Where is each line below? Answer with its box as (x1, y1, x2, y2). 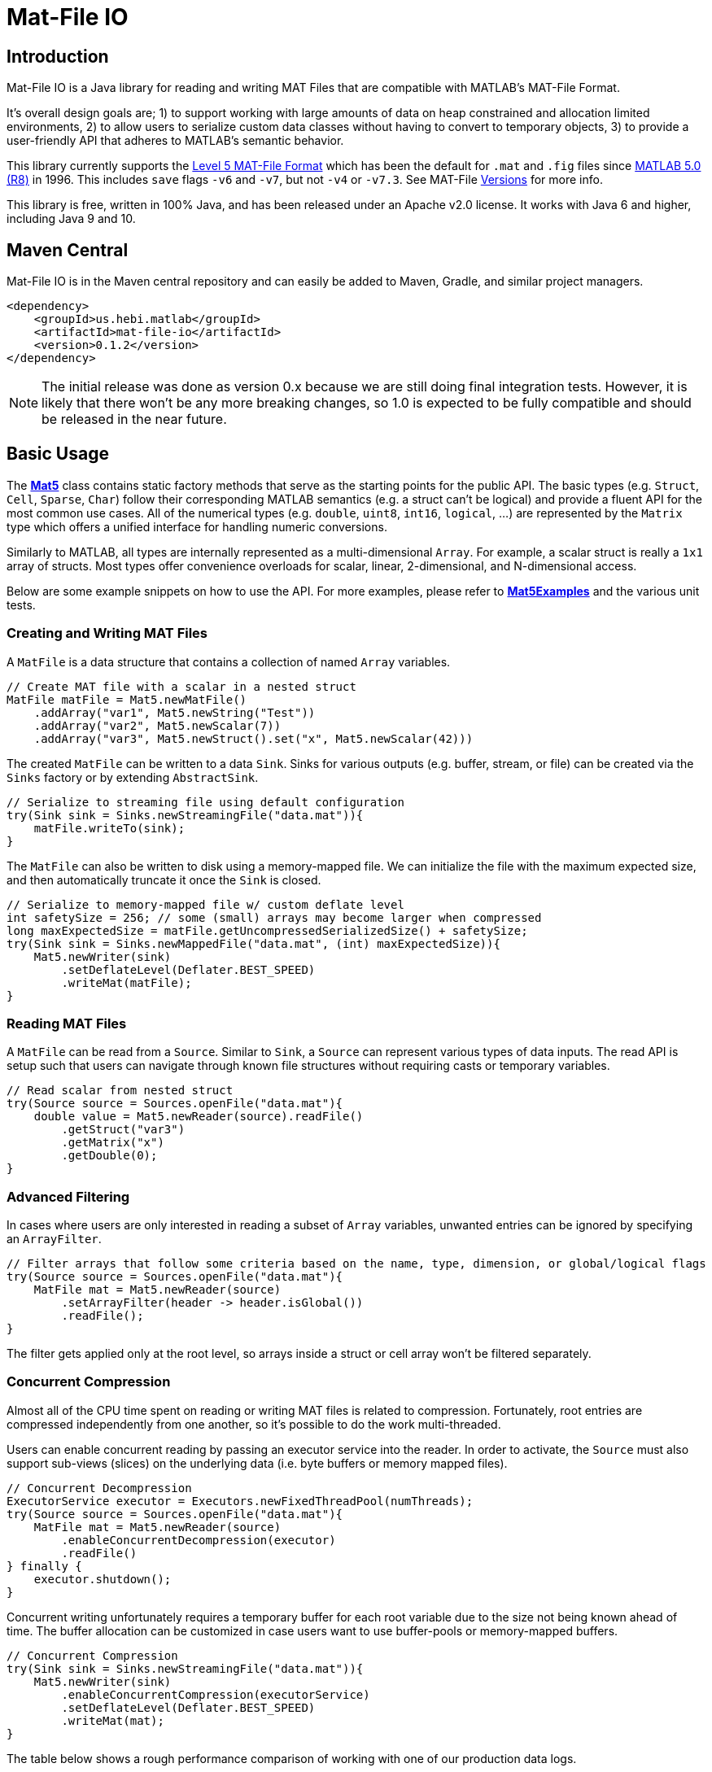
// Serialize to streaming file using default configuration (7, 795, 404, 809)
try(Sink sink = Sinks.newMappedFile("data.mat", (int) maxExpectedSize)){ (7, 936, 500, 950)
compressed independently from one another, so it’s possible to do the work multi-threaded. (7, 1416, 501, 1431)
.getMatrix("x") (61, 1136, 164, 1150)
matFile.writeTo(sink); (33, 821, 186, 835)
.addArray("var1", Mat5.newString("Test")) (33, 705, 316, 719)
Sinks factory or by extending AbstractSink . (7, 770, 259, 784)
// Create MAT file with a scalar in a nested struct (7, 679, 356, 693)
